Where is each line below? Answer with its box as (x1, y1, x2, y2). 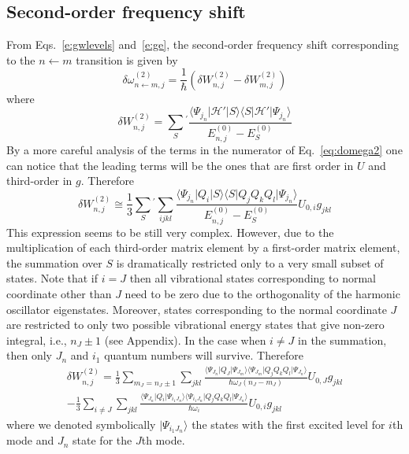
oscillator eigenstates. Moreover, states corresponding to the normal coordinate (6, 301, 387, 317)
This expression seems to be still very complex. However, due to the (6, 223, 334, 240)
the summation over (6, 254, 102, 271)
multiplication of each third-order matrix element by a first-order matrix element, (6, 239, 400, 256)
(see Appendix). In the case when (104, 331, 266, 348)
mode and (6, 432, 54, 448)
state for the (73, 432, 132, 448)
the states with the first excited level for (191, 415, 385, 432)
